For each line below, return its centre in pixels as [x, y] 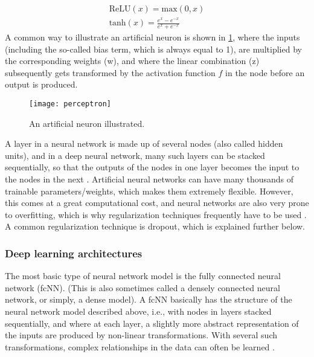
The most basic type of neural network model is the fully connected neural [143, 276]
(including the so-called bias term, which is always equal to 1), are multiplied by [153, 49]
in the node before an [265, 72]
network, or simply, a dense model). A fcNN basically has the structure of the [149, 299]
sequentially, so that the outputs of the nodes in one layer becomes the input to [152, 167]
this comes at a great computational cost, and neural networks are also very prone [157, 203]
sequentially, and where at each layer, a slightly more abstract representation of [152, 323]
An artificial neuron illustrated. [87, 123]
